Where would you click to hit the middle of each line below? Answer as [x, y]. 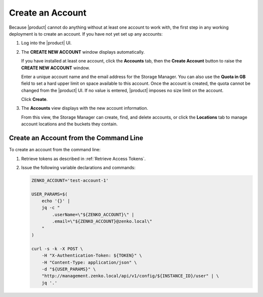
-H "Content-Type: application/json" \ [89, 262]
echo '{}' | [56, 201]
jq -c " [51, 208]
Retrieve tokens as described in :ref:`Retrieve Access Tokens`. [84, 158]
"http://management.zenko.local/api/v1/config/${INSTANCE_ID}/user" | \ [130, 276]
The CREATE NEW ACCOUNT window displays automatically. [83, 52]
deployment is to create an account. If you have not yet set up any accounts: [86, 34]
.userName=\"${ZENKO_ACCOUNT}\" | [93, 214]
